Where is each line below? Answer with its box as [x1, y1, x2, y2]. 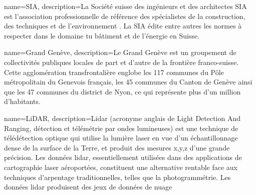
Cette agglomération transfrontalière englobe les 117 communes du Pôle [4, 66, 224, 77]
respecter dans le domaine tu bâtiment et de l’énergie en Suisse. [4, 30, 200, 40]
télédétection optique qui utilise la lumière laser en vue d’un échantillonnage [4, 132, 238, 143]
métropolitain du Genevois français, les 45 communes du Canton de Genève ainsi [4, 76, 252, 87]
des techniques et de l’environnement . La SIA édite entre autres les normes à [4, 20, 242, 31]
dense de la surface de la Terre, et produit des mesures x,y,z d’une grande [4, 142, 230, 152]
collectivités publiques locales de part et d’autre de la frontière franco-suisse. [4, 56, 239, 67]
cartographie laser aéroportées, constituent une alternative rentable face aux [4, 161, 238, 172]
